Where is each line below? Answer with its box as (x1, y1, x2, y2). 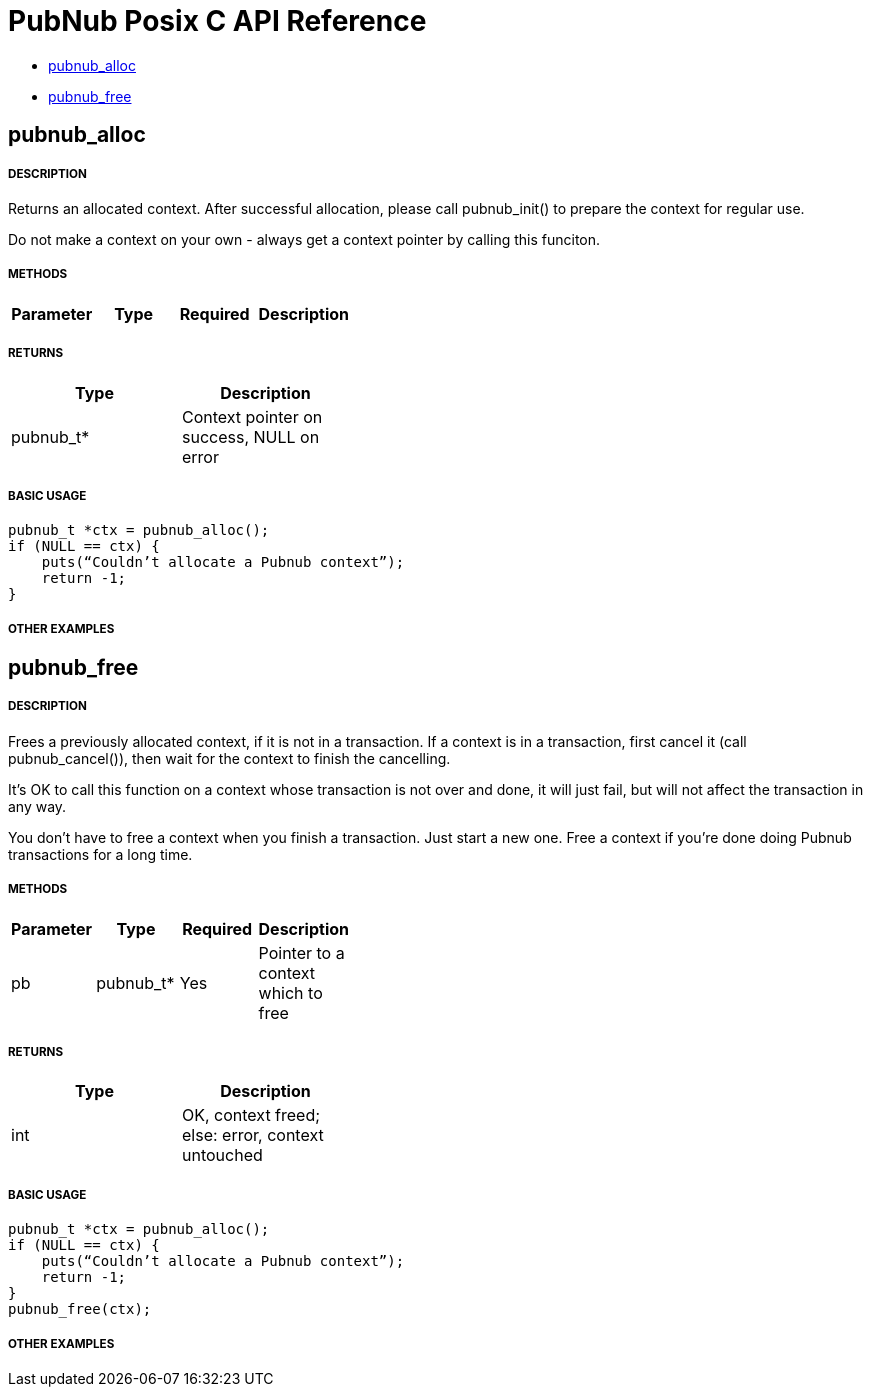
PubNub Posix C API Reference (8, 4, 427, 38)
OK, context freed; (182, 1105, 321, 1126)
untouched (182, 1145, 263, 1166)
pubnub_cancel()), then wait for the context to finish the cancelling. (8, 749, 451, 767)
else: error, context (182, 1125, 324, 1146)
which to (258, 982, 323, 1003)
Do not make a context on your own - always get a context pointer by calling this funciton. (8, 230, 601, 248)
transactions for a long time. (8, 845, 193, 863)
